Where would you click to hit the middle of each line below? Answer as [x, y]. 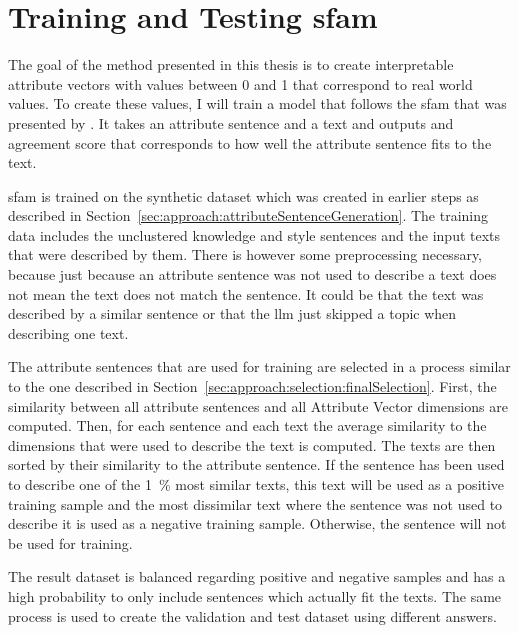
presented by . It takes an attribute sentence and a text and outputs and [231, 122]
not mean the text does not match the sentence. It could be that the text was [246, 293]
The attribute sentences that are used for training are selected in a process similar [259, 366]
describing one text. [68, 332]
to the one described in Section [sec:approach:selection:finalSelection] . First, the [252, 386]
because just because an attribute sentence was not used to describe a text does [252, 274]
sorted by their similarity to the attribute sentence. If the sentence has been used [256, 464]
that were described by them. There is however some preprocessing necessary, [245, 254]
